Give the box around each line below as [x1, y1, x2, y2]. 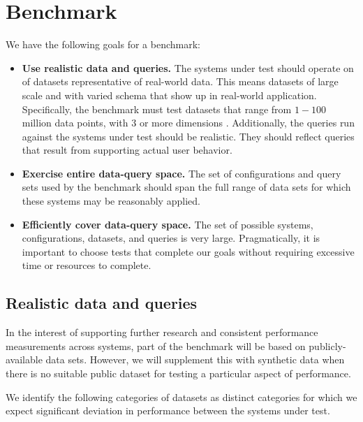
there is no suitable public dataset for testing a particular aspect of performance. [6, 366, 351, 381]
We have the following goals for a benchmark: [6, 37, 200, 52]
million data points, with [22, 115, 128, 130]
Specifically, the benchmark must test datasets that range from [22, 101, 292, 116]
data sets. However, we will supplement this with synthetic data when [45, 352, 345, 367]
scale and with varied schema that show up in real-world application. [22, 87, 317, 102]
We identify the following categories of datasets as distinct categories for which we [6, 389, 357, 404]
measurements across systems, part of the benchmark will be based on [6, 338, 306, 353]
